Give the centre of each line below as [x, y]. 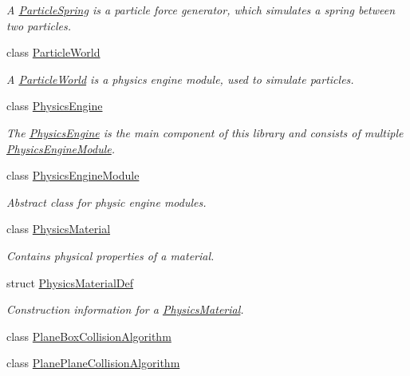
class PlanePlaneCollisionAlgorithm [93, 363]
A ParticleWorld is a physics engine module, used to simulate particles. [180, 79]
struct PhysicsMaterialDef [70, 282]
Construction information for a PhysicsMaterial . [125, 309]
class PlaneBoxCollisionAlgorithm [89, 336]
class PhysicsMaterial [59, 229]
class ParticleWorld [53, 52]
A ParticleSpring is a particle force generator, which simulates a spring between [201, 10]
